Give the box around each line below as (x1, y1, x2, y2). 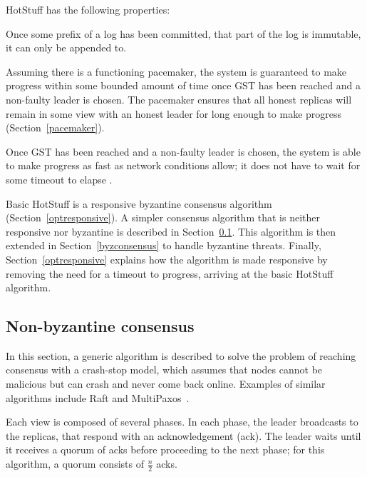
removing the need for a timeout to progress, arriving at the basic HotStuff (6, 266, 334, 281)
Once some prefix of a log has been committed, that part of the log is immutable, (6, 26, 361, 41)
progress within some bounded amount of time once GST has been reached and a (6, 78, 361, 93)
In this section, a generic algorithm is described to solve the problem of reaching (6, 348, 356, 363)
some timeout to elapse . (6, 171, 113, 186)
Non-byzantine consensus (6, 315, 195, 337)
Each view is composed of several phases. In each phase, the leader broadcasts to (6, 414, 358, 429)
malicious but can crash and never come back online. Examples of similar (6, 376, 326, 391)
